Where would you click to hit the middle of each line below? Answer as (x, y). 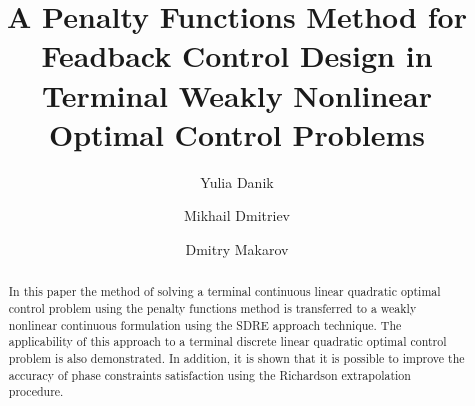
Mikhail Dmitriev (237, 215)
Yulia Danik (237, 181)
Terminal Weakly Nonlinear (237, 94)
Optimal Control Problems (237, 133)
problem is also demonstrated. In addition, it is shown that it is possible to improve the (236, 357)
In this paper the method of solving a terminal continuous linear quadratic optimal (224, 291)
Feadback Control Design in (237, 55)
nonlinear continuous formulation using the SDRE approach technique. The (205, 324)
